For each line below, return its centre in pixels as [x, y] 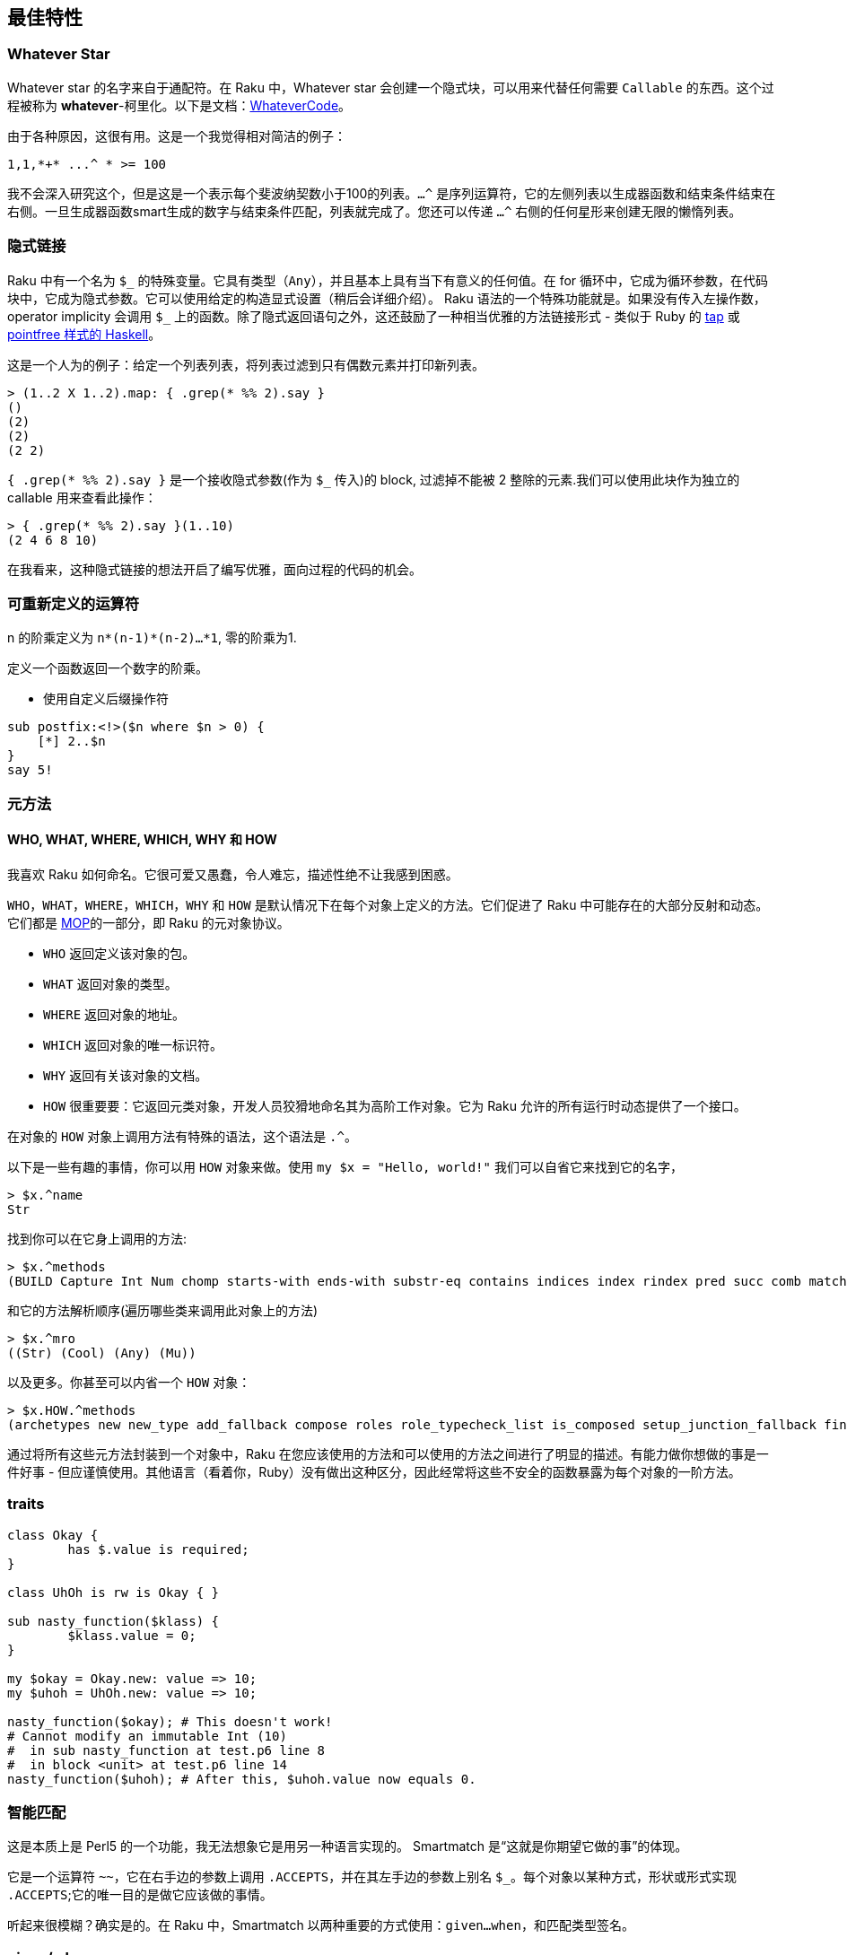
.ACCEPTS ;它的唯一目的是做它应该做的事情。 [140, 1895]
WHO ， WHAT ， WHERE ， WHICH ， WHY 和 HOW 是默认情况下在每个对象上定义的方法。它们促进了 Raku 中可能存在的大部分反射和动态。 [388, 904]
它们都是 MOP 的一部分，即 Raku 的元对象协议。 [148, 922]
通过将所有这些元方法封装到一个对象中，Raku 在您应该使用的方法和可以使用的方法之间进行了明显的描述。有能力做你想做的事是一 [388, 1453]
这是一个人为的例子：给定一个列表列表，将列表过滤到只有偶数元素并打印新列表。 [246, 364]
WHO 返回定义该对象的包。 [119, 953]
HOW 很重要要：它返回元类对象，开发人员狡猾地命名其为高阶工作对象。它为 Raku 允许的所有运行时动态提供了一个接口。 [395, 1105]
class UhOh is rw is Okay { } [114, 1592]
